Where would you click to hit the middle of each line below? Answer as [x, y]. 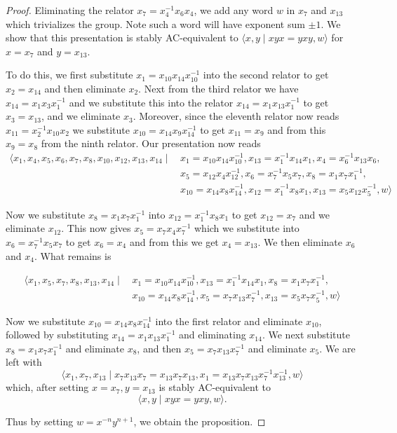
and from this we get [174, 241]
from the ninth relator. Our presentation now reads [151, 143]
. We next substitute [306, 335]
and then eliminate [85, 88]
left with [24, 362]
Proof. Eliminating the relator [70, 10]
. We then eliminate [300, 241]
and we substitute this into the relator [151, 102]
